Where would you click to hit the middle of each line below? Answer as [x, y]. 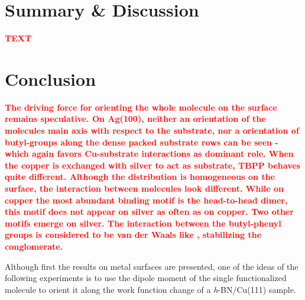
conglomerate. [34, 246]
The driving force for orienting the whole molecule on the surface [141, 107]
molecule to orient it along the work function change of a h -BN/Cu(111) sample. [150, 289]
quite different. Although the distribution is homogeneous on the [140, 177]
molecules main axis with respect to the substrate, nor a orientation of [152, 130]
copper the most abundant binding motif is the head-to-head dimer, [146, 200]
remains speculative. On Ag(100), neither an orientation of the [135, 119]
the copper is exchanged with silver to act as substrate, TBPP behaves [152, 165]
